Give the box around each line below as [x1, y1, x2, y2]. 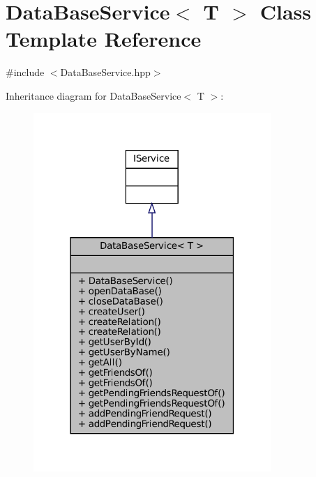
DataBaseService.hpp [60, 65, 151, 79]
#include [6, 65, 45, 79]
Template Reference [6, 24, 202, 53]
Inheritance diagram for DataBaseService [6, 88, 181, 103]
